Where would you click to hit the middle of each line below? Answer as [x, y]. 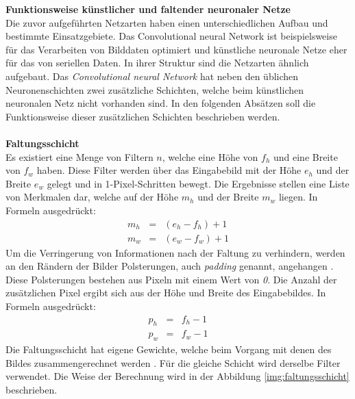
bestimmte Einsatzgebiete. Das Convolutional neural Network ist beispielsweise [171, 36]
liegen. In [298, 197]
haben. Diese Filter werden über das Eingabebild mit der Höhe [169, 170]
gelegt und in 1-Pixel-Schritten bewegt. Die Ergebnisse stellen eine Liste [198, 183]
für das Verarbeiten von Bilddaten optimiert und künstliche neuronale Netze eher [176, 49]
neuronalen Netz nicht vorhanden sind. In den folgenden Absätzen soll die [161, 103]
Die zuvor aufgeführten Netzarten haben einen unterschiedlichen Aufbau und [167, 22]
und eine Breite [305, 156]
